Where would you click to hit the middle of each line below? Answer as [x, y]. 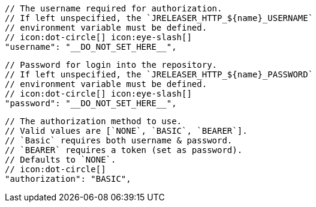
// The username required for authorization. [114, 8]
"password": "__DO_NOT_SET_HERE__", [91, 103]
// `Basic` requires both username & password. [119, 140]
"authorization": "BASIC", [68, 179]
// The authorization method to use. [94, 121]
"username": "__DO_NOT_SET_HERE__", [91, 47]
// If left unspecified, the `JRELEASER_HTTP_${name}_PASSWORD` [159, 74]
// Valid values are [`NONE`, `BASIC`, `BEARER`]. [126, 131]
